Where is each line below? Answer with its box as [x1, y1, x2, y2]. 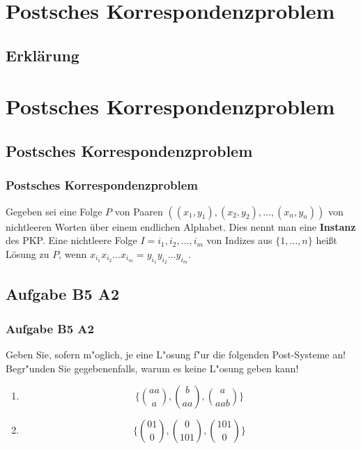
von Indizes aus [206, 233, 272, 248]
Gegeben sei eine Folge [6, 204, 102, 218]
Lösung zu [6, 246, 49, 261]
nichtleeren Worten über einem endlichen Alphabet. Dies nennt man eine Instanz [6, 219, 356, 234]
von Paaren [114, 204, 163, 218]
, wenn [59, 246, 87, 261]
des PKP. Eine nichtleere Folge [6, 233, 137, 248]
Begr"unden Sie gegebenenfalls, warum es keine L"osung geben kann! [6, 360, 299, 375]
